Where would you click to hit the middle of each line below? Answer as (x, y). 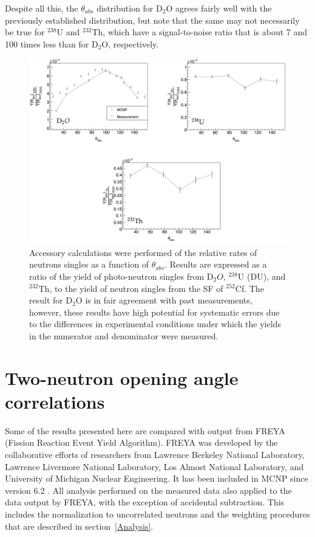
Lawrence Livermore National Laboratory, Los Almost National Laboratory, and (154, 466)
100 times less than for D (52, 43)
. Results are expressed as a (216, 264)
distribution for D (130, 8)
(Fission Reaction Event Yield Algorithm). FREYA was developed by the (141, 442)
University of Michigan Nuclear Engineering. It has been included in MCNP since (157, 478)
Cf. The (249, 288)
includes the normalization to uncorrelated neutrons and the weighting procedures (157, 514)
